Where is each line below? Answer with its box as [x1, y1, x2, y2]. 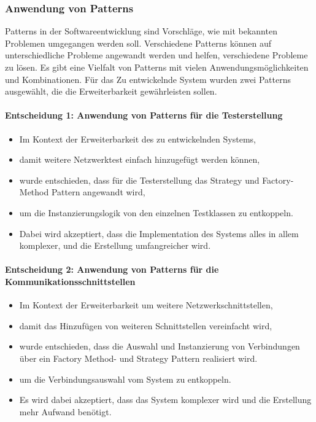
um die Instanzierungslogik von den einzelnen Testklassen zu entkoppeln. [19, 206, 293, 219]
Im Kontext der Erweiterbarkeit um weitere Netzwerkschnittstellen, [19, 299, 273, 311]
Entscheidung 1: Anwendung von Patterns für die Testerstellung [5, 109, 283, 122]
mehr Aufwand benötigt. [19, 405, 112, 418]
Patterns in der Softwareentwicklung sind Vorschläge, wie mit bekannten [5, 25, 277, 37]
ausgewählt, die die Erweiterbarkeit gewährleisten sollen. [5, 85, 217, 98]
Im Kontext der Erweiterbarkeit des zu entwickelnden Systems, [19, 132, 256, 145]
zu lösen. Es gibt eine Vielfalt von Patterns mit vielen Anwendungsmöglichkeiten [5, 61, 309, 73]
